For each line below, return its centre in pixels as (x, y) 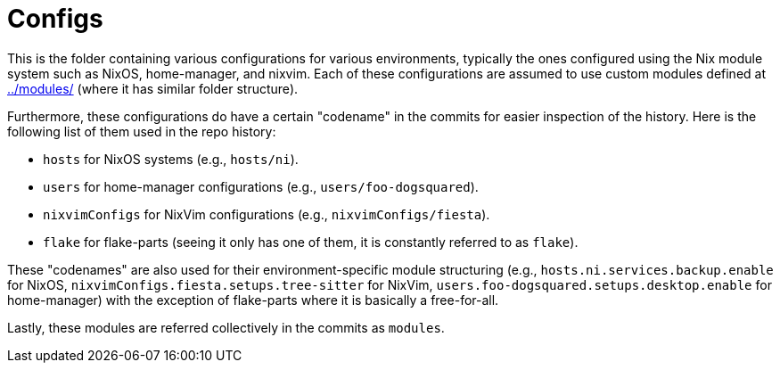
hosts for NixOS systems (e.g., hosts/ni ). (171, 159)
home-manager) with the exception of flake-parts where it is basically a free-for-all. (253, 300)
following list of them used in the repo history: (142, 131)
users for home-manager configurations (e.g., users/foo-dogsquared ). (261, 186)
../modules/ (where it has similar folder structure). (153, 88)
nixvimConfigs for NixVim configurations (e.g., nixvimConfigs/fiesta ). (267, 214)
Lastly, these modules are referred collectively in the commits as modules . (226, 327)
